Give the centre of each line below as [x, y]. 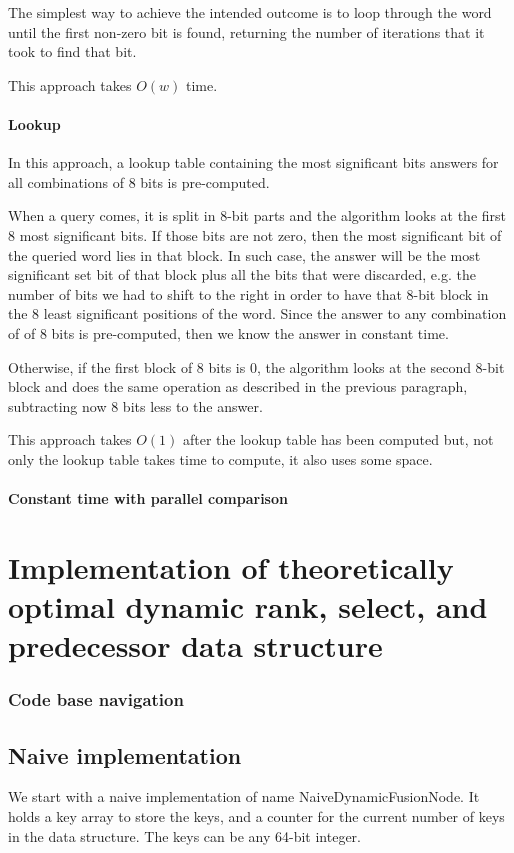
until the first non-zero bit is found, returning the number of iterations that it [246, 31]
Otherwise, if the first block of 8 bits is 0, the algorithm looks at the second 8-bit [256, 366]
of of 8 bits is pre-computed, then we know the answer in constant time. [228, 332]
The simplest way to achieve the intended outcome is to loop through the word [250, 12]
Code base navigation [96, 699]
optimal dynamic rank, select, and [248, 606]
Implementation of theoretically [231, 566]
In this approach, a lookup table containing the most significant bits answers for [253, 162]
